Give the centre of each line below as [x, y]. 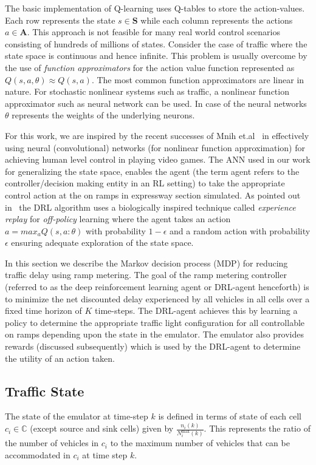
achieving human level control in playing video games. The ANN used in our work [158, 159]
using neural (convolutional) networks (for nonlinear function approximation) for [155, 147]
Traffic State [45, 391]
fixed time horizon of [43, 311]
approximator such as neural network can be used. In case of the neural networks [156, 103]
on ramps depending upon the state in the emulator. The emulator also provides [155, 334]
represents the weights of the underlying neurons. [103, 115]
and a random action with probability [240, 230]
